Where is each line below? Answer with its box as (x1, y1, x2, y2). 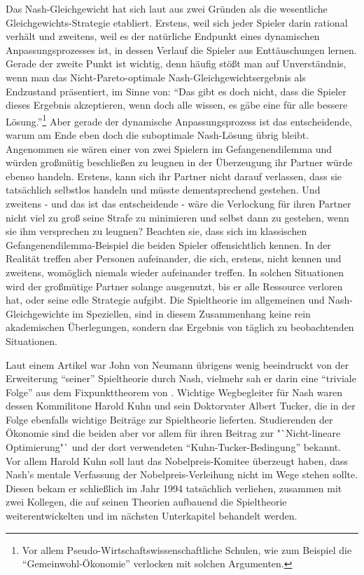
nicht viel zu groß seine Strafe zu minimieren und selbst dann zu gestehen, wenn (6, 210, 349, 224)
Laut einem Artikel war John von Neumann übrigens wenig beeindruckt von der (6, 357, 349, 372)
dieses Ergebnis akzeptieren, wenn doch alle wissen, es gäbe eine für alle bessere (6, 97, 348, 112)
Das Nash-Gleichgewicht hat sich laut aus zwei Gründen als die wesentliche (6, 1, 328, 15)
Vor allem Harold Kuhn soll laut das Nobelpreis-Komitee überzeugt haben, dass (6, 453, 349, 468)
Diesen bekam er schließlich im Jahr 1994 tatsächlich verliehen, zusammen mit (6, 480, 342, 495)
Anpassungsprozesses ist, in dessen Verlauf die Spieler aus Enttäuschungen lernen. (6, 42, 357, 57)
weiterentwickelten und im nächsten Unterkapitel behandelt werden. (6, 508, 297, 523)
